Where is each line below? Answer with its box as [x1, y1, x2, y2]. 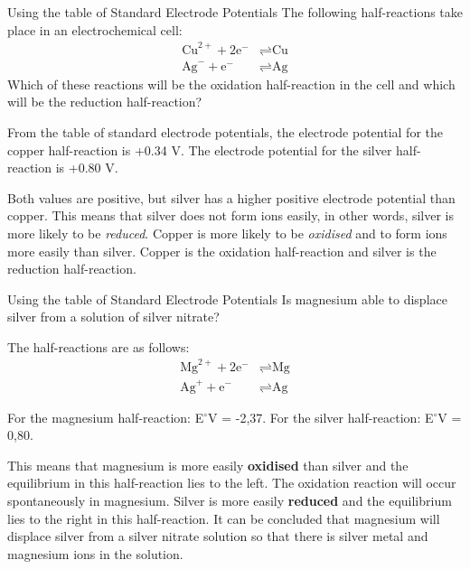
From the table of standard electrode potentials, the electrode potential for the [7, 122, 444, 141]
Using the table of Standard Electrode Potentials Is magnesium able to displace [7, 289, 447, 308]
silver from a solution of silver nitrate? [7, 307, 220, 326]
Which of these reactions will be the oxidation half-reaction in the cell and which [7, 74, 456, 93]
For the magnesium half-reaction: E [7, 407, 204, 426]
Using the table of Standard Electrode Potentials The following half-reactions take [7, 3, 464, 21]
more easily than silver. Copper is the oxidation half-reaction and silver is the [7, 241, 437, 260]
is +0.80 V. [55, 158, 118, 177]
